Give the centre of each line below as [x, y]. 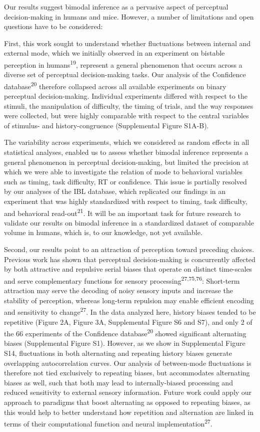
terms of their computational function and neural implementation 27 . [108, 423]
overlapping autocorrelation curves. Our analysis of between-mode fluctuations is [128, 363]
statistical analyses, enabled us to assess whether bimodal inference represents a [126, 152]
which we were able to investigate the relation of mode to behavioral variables [123, 172]
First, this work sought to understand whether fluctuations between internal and [127, 43]
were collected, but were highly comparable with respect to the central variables [126, 116]
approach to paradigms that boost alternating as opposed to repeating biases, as [127, 402]
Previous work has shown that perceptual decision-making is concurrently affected [130, 259]
